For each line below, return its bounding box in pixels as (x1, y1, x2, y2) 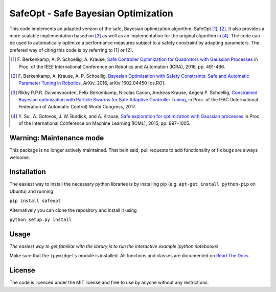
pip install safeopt (9, 198, 61, 204)
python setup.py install (9, 217, 72, 222)
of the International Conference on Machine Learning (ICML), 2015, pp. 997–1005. (18, 120, 191, 126)
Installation (9, 168, 46, 176)
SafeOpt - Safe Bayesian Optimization (9, 8, 173, 19)
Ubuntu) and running (9, 188, 54, 194)
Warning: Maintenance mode (9, 133, 104, 143)
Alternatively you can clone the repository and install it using (9, 207, 137, 213)
